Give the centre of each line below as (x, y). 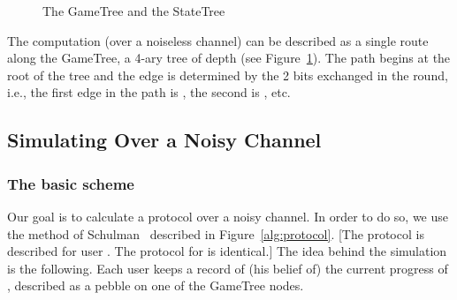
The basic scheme (71, 183)
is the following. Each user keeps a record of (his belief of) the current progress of (228, 268)
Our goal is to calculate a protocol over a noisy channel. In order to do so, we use (228, 216)
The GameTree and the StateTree (134, 11)
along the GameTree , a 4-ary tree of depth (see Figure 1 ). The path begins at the (229, 58)
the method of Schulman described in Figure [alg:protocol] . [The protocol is (216, 233)
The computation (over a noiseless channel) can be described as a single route (218, 40)
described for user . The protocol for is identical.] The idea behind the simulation (227, 251)
